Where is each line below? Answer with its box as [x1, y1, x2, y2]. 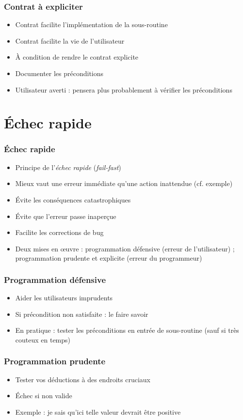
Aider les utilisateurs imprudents [15, 293, 113, 303]
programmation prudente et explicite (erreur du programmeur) [15, 253, 202, 263]
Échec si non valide [15, 390, 72, 401]
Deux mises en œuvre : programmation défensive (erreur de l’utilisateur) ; [15, 243, 235, 253]
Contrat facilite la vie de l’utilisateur [15, 35, 125, 46]
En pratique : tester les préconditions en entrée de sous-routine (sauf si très [15, 325, 239, 335]
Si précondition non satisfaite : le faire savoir [15, 309, 148, 319]
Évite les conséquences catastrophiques [15, 194, 131, 204]
